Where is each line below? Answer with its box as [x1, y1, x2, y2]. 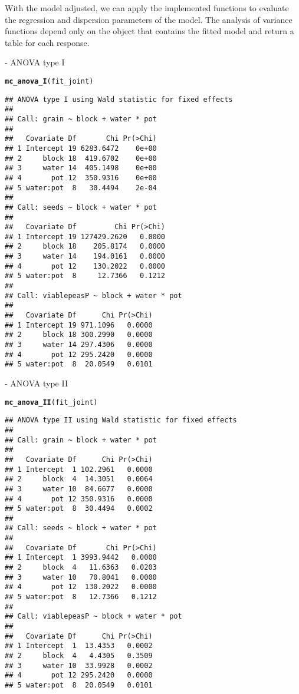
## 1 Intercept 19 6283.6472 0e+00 [5, 144, 157, 153]
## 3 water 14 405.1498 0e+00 [5, 164, 157, 173]
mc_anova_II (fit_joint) [5, 398, 98, 407]
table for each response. [5, 36, 90, 48]
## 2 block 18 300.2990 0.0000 [5, 331, 153, 339]
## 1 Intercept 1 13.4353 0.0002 [5, 642, 153, 650]
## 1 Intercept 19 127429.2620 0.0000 [5, 232, 166, 241]
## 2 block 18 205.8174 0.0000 [5, 242, 166, 251]
